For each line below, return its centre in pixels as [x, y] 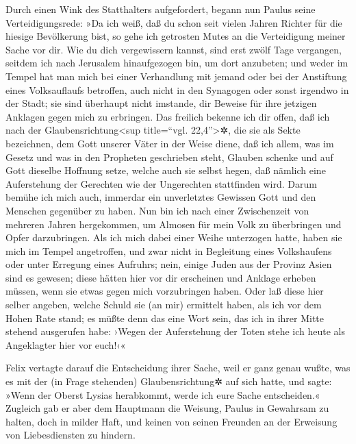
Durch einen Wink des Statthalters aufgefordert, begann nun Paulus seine [161, 9]
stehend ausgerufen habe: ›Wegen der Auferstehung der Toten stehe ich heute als [175, 331]
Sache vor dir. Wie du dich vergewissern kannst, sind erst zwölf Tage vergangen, [174, 49]
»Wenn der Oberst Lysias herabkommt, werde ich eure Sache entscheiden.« [163, 394]
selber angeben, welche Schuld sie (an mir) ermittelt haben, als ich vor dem [164, 305]
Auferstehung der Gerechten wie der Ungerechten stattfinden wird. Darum [161, 183]
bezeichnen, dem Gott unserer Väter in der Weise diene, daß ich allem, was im [170, 143]
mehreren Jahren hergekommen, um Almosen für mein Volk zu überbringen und [174, 224]
